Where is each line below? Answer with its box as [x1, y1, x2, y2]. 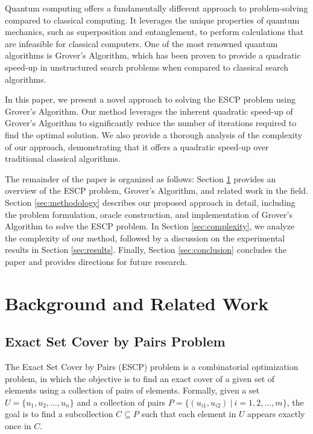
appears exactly [247, 407, 305, 420]
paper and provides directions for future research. [5, 255, 188, 267]
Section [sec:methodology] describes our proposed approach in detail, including [5, 196, 296, 208]
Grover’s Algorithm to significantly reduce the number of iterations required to [5, 116, 297, 129]
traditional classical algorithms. [5, 152, 121, 165]
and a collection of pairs [77, 395, 166, 408]
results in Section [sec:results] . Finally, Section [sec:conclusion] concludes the [5, 243, 287, 256]
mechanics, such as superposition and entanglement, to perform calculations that [5, 25, 304, 38]
